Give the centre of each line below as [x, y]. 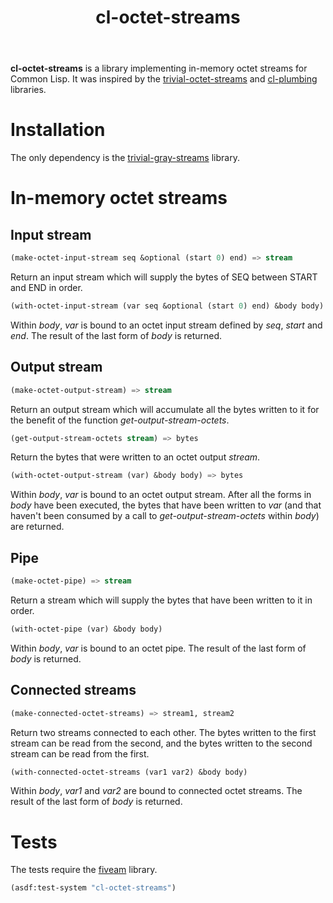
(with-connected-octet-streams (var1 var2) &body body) [129, 772]
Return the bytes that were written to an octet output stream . [135, 457]
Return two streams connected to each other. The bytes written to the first [163, 732]
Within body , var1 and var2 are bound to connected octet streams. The [156, 791]
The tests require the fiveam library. [84, 870]
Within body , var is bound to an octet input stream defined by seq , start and [166, 325]
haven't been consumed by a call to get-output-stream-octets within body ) [165, 516]
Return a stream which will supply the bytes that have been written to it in [161, 600]
